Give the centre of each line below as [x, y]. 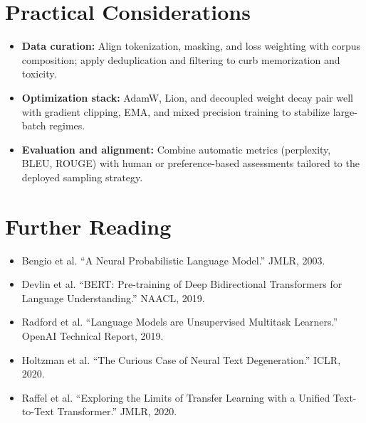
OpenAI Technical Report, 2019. [93, 335]
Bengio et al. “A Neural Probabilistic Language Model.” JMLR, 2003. [173, 260]
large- [345, 111]
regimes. [67, 125]
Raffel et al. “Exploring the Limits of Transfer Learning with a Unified [176, 397]
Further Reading [88, 226]
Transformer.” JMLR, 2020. [117, 411]
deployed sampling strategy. [82, 177]
